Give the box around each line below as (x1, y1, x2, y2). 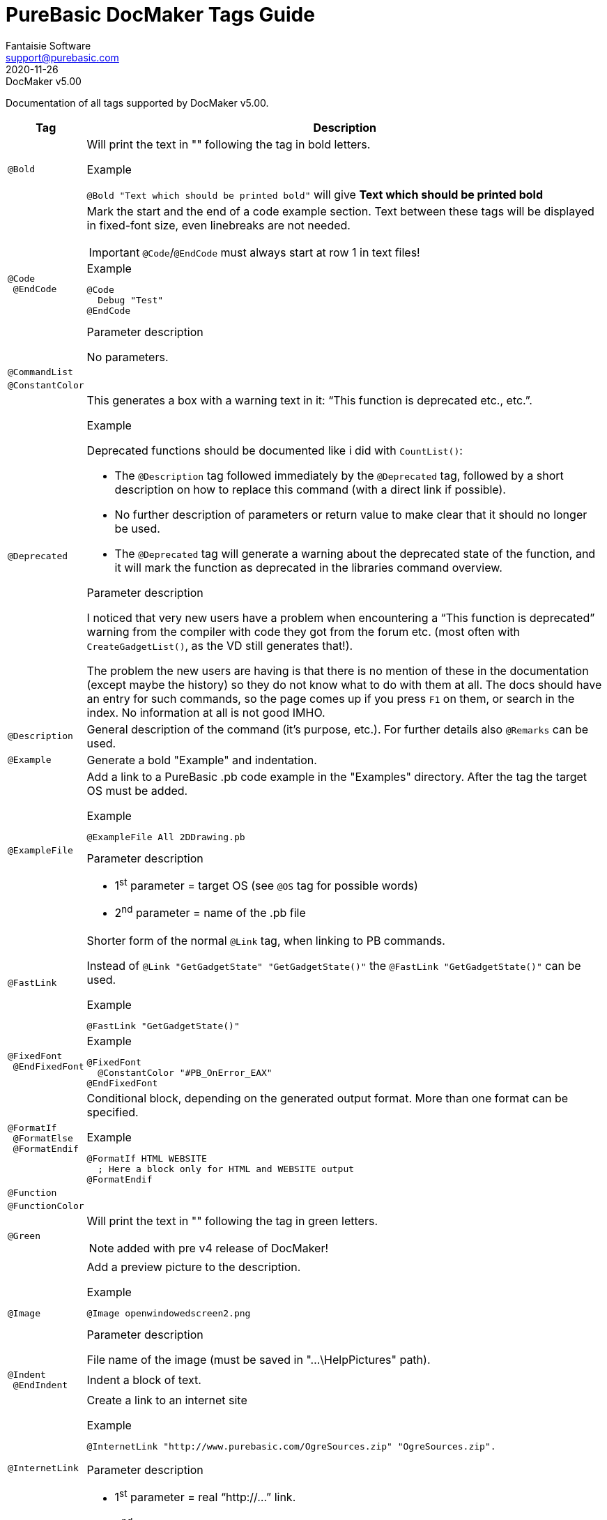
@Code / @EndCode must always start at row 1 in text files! (142, 245, 420, 259)
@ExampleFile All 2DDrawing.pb (86, 831, 245, 842)
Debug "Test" (98, 294, 164, 305)
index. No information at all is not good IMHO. (86, 705, 325, 720)
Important (89, 245, 140, 259)
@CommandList (8, 366, 73, 377)
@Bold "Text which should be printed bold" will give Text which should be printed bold (86, 187, 543, 202)
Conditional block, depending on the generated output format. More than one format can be (86, 1091, 569, 1106)
